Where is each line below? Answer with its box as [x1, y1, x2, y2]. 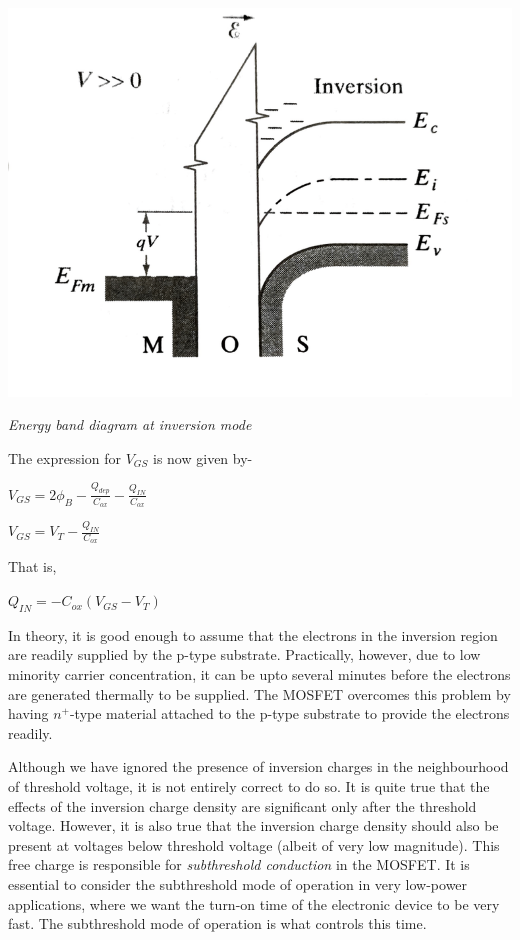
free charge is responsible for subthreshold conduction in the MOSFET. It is [8, 854, 470, 875]
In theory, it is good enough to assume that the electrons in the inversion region [8, 624, 498, 645]
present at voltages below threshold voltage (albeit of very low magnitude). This [8, 834, 500, 855]
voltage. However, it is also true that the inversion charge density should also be [8, 815, 499, 836]
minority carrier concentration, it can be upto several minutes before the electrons [8, 664, 511, 685]
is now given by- [153, 447, 253, 468]
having [8, 703, 49, 724]
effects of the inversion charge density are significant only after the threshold [8, 795, 477, 816]
